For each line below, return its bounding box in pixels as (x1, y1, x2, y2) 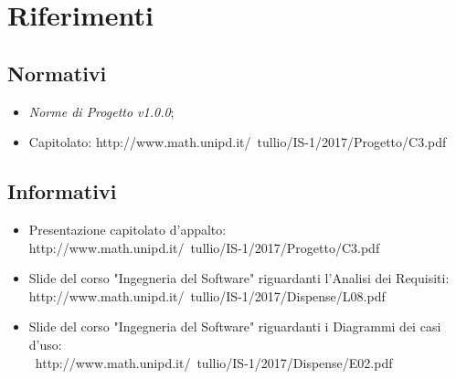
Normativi (7, 58, 107, 87)
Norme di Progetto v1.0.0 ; (28, 101, 175, 121)
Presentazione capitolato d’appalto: (28, 219, 227, 238)
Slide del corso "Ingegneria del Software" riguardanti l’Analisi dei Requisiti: (28, 268, 450, 288)
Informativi (7, 177, 117, 205)
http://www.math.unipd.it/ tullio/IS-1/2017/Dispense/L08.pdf (28, 286, 386, 305)
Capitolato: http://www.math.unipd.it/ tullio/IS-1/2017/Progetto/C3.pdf (28, 132, 447, 152)
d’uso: (28, 334, 62, 353)
